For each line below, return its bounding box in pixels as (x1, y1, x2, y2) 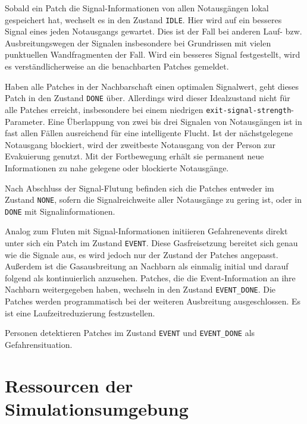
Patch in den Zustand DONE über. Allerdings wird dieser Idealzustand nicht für (5, 92, 290, 104)
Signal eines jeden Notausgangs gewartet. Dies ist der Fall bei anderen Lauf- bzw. (5, 25, 302, 37)
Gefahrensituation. (5, 338, 73, 350)
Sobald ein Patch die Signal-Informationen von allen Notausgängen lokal (5, 2, 269, 14)
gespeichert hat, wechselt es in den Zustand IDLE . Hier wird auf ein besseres (5, 13, 282, 26)
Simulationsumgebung (5, 396, 189, 420)
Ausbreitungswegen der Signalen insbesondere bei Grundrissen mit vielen (5, 36, 271, 49)
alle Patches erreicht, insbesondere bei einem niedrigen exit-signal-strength (5, 103, 292, 115)
